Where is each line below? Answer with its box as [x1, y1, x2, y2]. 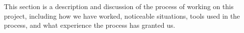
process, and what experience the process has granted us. [4, 20, 175, 30]
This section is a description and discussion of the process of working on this [4, 1, 234, 11]
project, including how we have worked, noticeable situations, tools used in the [4, 11, 240, 21]
